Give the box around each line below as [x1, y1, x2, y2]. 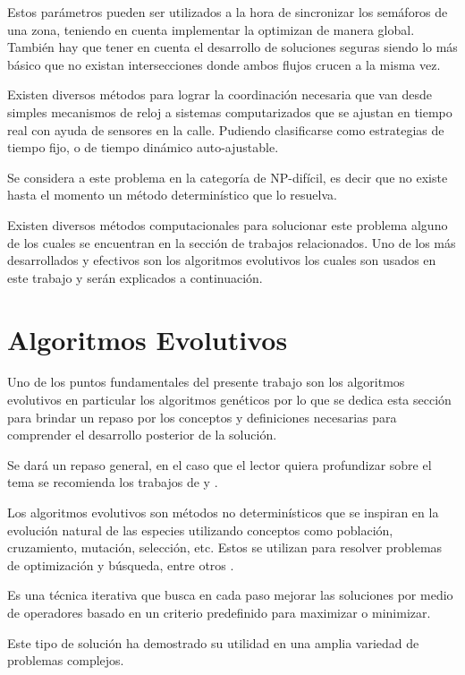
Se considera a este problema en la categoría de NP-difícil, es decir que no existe [7, 167, 448, 186]
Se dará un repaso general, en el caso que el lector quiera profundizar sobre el [7, 455, 432, 474]
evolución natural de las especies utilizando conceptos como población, [7, 520, 393, 539]
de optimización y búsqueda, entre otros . [7, 555, 234, 574]
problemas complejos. [7, 651, 124, 670]
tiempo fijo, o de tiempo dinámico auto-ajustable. [7, 138, 279, 157]
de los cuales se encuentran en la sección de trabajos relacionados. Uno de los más [7, 233, 456, 252]
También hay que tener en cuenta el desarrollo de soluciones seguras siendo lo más [7, 38, 458, 56]
